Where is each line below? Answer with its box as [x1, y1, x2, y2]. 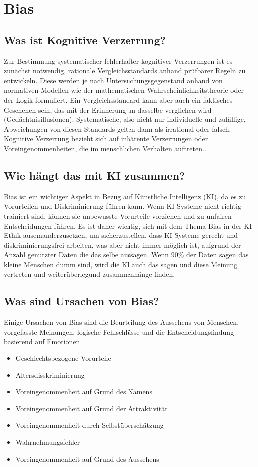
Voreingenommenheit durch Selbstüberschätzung [15, 420, 164, 430]
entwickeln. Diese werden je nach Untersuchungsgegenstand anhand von [4, 75, 223, 85]
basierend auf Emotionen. [4, 336, 82, 347]
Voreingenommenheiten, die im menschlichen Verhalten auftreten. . [4, 143, 206, 153]
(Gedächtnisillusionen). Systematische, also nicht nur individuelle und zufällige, [4, 114, 246, 124]
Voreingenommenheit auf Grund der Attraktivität [15, 403, 168, 413]
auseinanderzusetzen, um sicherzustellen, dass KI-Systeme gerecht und [23, 230, 238, 240]
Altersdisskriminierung [15, 369, 85, 380]
